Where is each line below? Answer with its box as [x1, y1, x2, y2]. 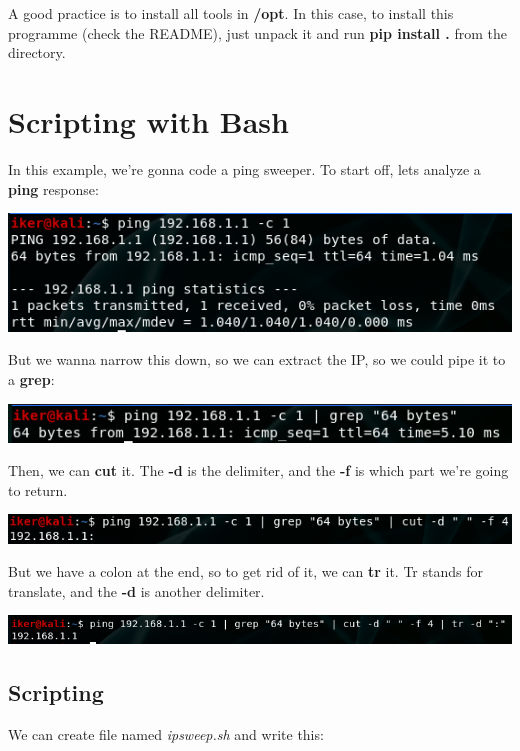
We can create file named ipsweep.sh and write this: [8, 724, 324, 745]
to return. [8, 479, 68, 500]
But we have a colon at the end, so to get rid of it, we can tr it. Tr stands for [8, 561, 484, 582]
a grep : [8, 368, 55, 389]
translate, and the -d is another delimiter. [8, 580, 265, 601]
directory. [8, 42, 66, 63]
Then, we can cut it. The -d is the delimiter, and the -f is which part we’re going [8, 460, 509, 481]
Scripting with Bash [8, 100, 289, 141]
